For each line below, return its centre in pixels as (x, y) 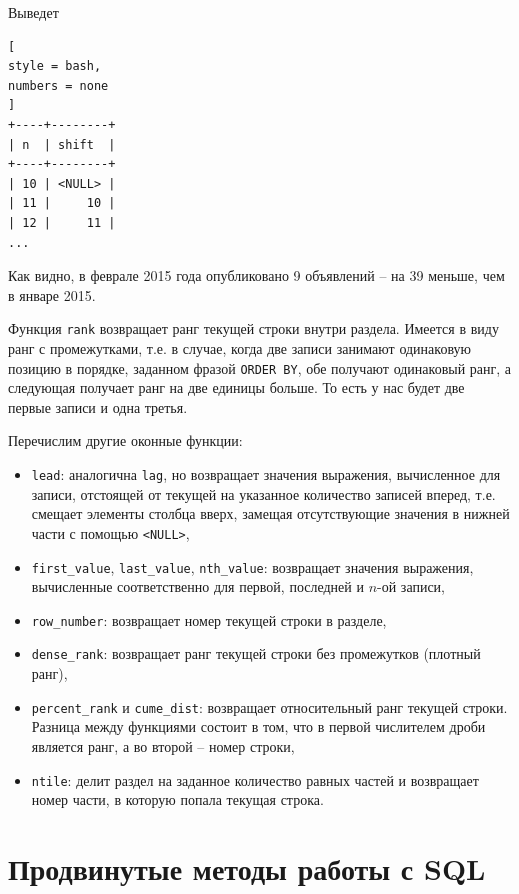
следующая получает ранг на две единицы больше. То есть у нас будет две (236, 387)
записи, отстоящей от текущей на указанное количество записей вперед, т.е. (263, 493)
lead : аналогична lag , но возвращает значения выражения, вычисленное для (266, 474)
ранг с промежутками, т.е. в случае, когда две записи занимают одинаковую (239, 347)
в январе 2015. (52, 294)
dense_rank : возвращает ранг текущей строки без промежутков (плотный (256, 653)
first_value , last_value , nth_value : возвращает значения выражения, (252, 566)
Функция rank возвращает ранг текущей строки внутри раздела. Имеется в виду (253, 328)
